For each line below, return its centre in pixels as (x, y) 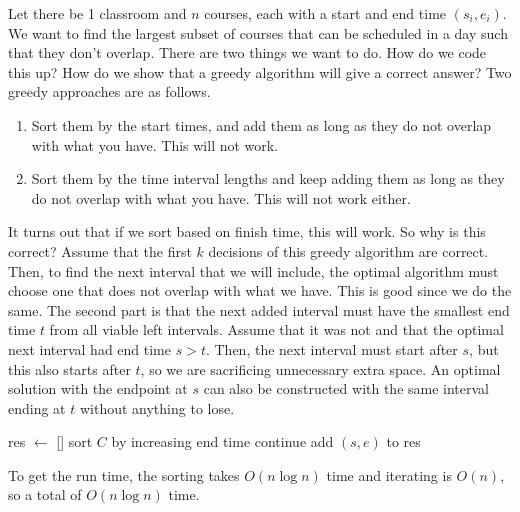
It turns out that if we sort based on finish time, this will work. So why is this (247, 231)
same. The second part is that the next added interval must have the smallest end (259, 309)
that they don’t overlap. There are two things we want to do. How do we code (247, 52)
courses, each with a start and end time (325, 13)
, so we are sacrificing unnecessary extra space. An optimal (320, 368)
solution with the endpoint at (98, 388)
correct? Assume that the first (100, 250)
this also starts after (69, 368)
